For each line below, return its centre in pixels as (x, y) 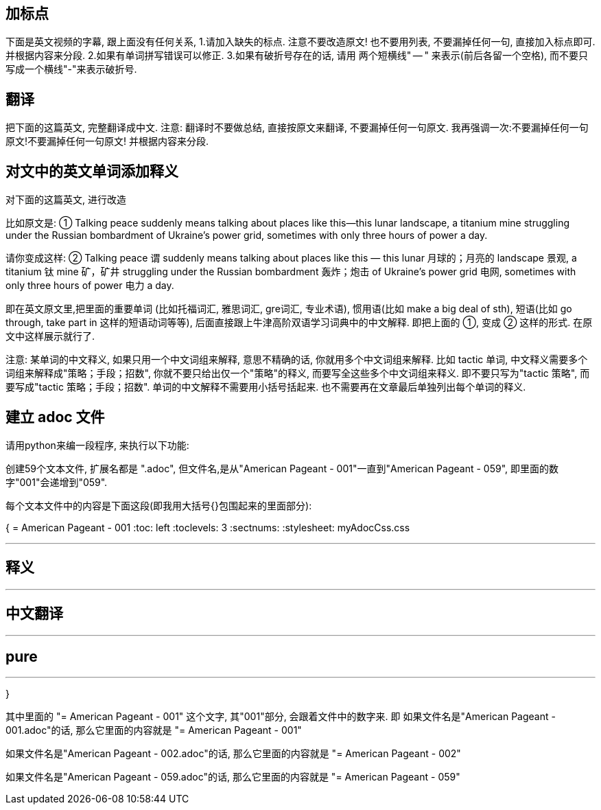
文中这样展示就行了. (50, 336)
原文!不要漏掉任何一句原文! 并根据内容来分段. (107, 141)
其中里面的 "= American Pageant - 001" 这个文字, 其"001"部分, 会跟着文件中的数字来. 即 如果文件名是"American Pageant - (281, 717)
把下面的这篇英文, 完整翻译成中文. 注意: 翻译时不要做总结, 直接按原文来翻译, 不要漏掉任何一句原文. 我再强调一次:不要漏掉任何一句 (297, 128)
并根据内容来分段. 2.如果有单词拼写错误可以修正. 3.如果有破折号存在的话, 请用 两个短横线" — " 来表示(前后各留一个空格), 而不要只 (297, 56)
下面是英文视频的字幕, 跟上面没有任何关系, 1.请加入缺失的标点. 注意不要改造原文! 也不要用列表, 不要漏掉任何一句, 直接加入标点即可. (300, 42)
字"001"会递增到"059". (57, 482)
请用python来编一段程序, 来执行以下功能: (97, 445)
